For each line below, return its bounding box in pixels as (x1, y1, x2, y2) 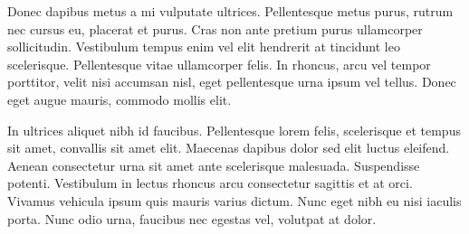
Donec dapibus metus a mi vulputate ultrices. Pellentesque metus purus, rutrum (7, 2, 454, 20)
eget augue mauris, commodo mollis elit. (7, 89, 232, 108)
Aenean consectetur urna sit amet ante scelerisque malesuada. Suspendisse (7, 155, 420, 174)
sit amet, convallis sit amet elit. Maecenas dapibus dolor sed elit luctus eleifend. (7, 138, 450, 157)
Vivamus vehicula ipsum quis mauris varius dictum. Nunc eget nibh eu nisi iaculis (7, 191, 462, 210)
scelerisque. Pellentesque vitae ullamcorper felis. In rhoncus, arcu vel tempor (7, 54, 431, 73)
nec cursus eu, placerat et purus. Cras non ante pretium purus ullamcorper (7, 19, 423, 38)
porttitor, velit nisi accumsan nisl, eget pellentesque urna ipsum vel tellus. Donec (7, 72, 456, 91)
